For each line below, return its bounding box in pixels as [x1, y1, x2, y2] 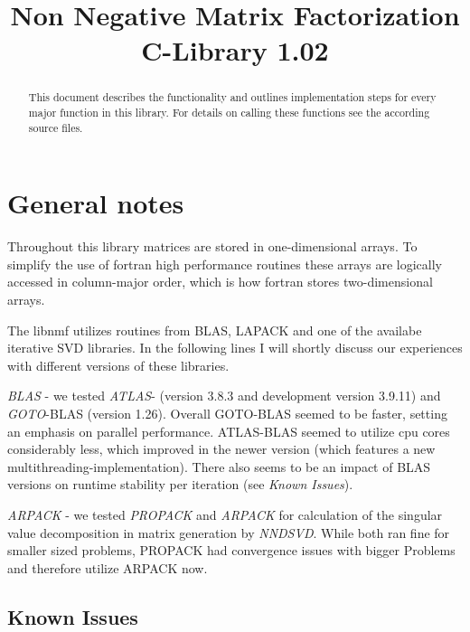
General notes [7, 184, 184, 222]
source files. [28, 119, 83, 135]
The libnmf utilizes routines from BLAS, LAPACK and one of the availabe [7, 320, 422, 339]
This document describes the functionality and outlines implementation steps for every [28, 90, 437, 105]
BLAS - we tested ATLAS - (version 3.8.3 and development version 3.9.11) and [7, 386, 441, 405]
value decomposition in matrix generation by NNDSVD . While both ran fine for [7, 523, 450, 542]
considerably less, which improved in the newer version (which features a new [7, 439, 436, 458]
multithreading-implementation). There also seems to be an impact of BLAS [7, 457, 431, 476]
